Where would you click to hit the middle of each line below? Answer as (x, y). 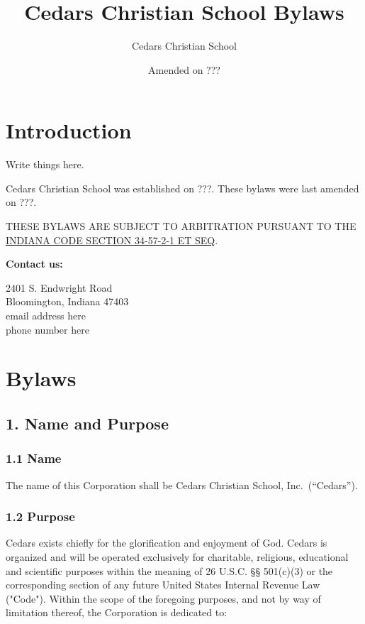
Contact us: (34, 264)
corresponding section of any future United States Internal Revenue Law (163, 585)
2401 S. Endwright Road (59, 287)
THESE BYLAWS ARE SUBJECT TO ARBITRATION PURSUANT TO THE (181, 226)
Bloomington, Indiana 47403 (67, 301)
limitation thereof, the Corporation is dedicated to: (117, 612)
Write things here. (45, 164)
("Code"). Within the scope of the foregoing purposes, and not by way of (163, 598)
